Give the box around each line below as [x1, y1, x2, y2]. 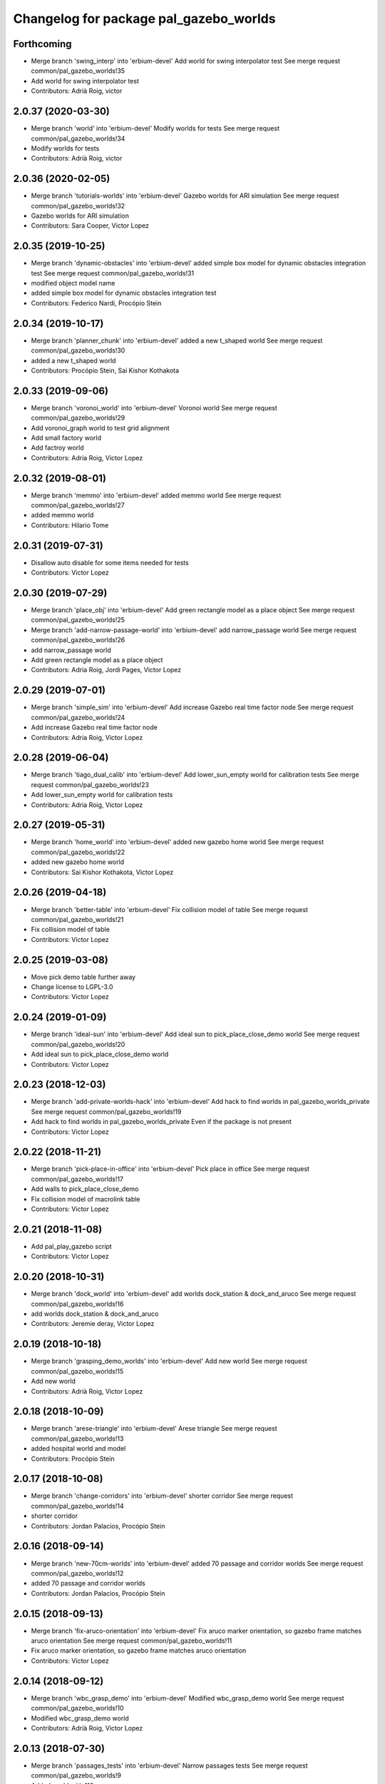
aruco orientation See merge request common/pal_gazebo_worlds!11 [31, 1636, 232, 1645]
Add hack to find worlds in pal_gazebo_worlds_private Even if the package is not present [31, 1117, 292, 1126]
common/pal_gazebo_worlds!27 [31, 501, 125, 510]
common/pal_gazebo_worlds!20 [31, 1040, 125, 1048]
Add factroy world [31, 443, 85, 452]
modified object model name [31, 279, 115, 288]
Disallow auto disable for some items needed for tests [31, 558, 189, 567]
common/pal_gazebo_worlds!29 [31, 414, 125, 422]
